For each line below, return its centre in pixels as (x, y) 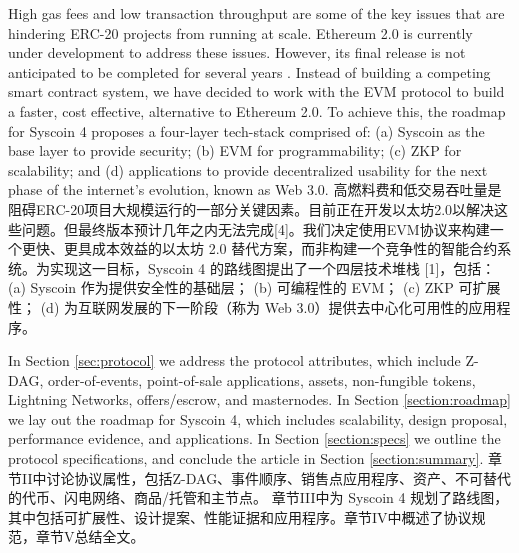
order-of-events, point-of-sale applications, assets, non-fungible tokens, (261, 379)
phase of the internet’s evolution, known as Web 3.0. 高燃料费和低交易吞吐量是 (255, 189)
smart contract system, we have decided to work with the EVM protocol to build (256, 91)
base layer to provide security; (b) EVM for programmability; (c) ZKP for (235, 150)
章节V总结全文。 (90, 536)
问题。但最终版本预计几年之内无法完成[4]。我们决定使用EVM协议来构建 (255, 228)
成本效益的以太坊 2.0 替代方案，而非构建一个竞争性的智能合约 (294, 248)
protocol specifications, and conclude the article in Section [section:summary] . (246, 458)
